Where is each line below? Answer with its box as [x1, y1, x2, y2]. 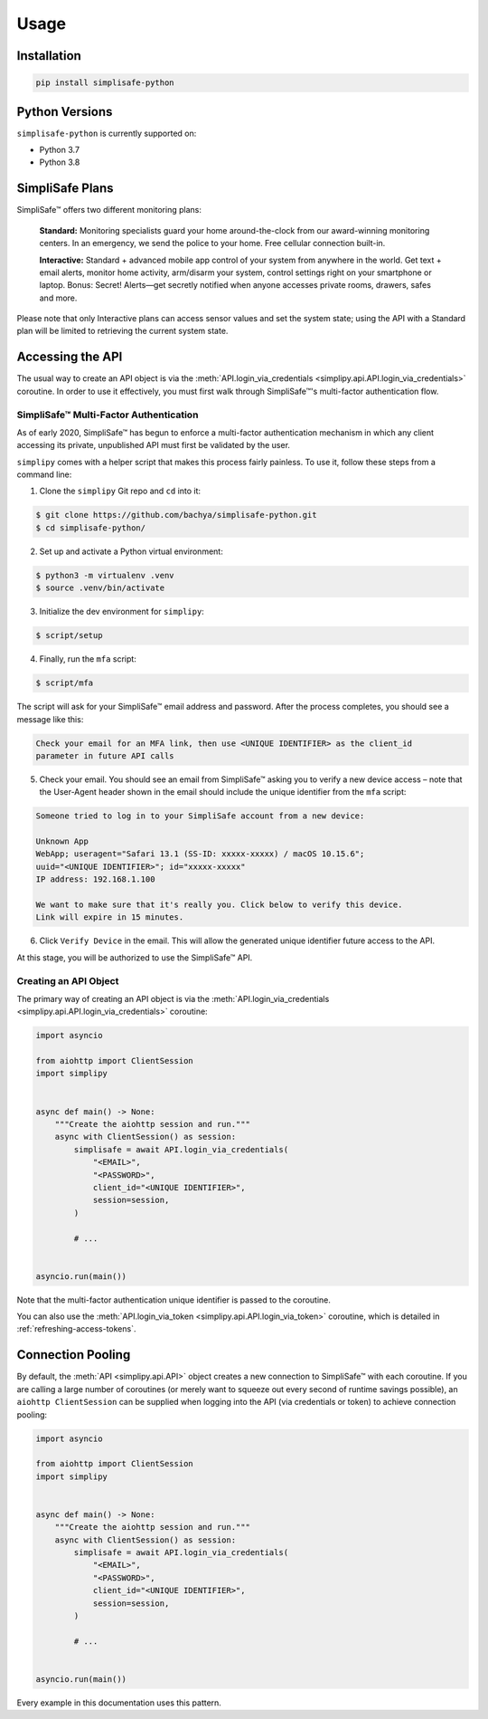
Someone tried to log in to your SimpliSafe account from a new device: [35, 811, 365, 821]
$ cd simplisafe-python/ [35, 522, 146, 533]
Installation [16, 48, 81, 63]
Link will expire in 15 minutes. [35, 912, 184, 922]
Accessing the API [16, 349, 123, 365]
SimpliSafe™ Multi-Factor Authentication [16, 408, 199, 421]
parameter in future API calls [35, 750, 175, 760]
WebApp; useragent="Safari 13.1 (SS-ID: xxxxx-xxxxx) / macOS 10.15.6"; [35, 849, 365, 859]
